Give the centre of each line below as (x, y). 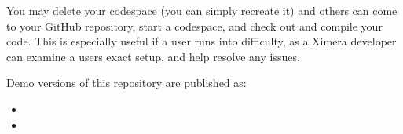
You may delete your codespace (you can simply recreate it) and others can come (202, 10)
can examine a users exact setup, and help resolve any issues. (153, 56)
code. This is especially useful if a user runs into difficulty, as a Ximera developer (201, 41)
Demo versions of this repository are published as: (126, 83)
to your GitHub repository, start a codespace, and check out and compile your (194, 25)
